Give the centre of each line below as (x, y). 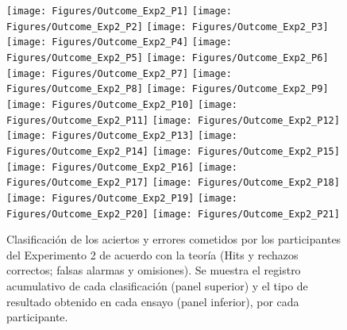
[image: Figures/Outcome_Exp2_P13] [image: (122, 136)
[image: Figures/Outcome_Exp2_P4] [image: (119, 42)
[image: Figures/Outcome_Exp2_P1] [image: (119, 11)
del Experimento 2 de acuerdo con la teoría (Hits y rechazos (152, 254)
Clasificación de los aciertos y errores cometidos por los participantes (174, 239)
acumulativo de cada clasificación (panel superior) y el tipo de (157, 285)
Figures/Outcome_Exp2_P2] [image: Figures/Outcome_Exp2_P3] (168, 27)
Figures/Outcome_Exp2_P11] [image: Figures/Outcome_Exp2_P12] (173, 120)
